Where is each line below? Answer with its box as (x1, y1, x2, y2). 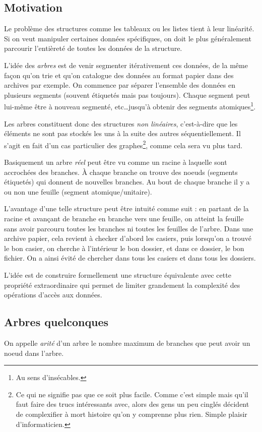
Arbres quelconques (4, 314, 109, 330)
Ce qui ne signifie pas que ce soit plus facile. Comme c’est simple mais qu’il (16, 389, 248, 399)
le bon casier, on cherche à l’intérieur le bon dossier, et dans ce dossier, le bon (4, 242, 244, 253)
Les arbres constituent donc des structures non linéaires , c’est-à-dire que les (4, 118, 238, 129)
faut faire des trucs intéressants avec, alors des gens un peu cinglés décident (16, 399, 249, 409)
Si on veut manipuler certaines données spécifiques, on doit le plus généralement (4, 33, 251, 43)
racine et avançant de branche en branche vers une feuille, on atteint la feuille (4, 213, 244, 224)
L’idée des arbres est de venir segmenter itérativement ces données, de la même (4, 59, 248, 70)
